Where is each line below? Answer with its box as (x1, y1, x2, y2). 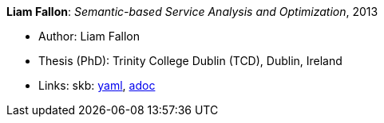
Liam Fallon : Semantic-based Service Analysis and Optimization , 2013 (6, 5, 378, 18)
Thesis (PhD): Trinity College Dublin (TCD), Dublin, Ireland (38, 54, 342, 67)
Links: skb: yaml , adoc (38, 79, 156, 92)
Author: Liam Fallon (38, 29, 141, 43)
